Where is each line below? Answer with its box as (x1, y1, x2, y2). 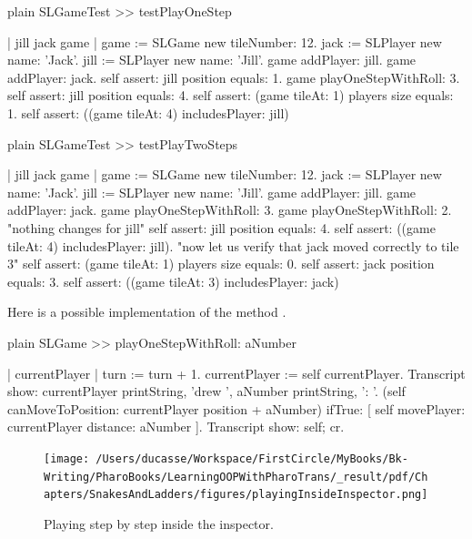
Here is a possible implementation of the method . (7, 302, 286, 321)
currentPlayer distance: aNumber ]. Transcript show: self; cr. (7, 417, 345, 436)
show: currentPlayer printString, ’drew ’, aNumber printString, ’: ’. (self (7, 381, 406, 401)
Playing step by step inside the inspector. (44, 514, 274, 533)
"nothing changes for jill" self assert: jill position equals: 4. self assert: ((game (7, 218, 436, 237)
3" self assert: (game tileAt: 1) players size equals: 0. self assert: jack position (7, 254, 435, 273)
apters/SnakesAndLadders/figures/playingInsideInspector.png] (44, 488, 428, 502)
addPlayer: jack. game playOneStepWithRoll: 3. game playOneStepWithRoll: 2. (7, 200, 452, 219)
